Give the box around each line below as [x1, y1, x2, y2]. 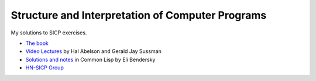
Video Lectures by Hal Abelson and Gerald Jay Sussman [25, 48, 162, 55]
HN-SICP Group [25, 64, 64, 71]
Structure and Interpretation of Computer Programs [11, 9, 267, 22]
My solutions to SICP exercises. [11, 29, 87, 36]
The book [25, 40, 49, 47]
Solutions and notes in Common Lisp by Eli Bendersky [25, 56, 156, 63]
